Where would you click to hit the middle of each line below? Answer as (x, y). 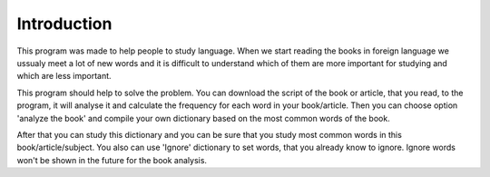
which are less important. (64, 76)
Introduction (64, 24)
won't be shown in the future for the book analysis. (112, 160)
